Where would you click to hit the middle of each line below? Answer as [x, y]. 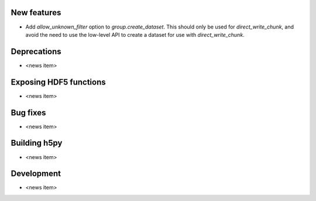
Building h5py [37, 143]
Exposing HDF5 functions [58, 82]
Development [36, 174]
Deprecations [36, 52]
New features [36, 13]
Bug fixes [28, 113]
